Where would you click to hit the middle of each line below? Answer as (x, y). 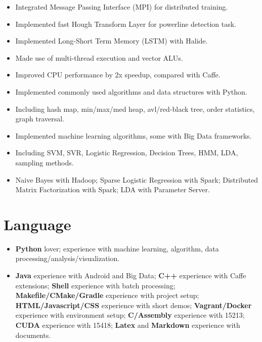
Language (37, 224)
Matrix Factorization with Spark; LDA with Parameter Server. (113, 189)
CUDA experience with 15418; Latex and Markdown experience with (128, 325)
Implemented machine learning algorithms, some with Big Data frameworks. (134, 135)
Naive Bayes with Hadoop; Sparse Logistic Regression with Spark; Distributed (137, 179)
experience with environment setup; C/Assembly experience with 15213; (130, 315)
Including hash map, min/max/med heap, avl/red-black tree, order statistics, (135, 109)
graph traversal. (40, 119)
